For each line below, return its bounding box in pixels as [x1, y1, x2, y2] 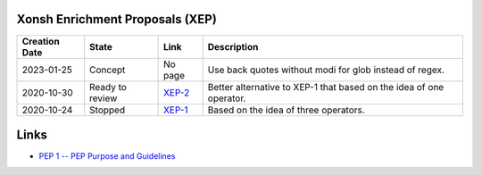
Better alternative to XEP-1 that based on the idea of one [207, 80, 445, 93]
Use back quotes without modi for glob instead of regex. [207, 63, 445, 76]
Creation [21, 35, 60, 47]
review [89, 92, 118, 104]
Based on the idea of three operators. [207, 104, 365, 116]
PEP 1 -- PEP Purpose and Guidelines [38, 151, 176, 162]
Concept [89, 63, 126, 76]
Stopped [89, 104, 125, 116]
